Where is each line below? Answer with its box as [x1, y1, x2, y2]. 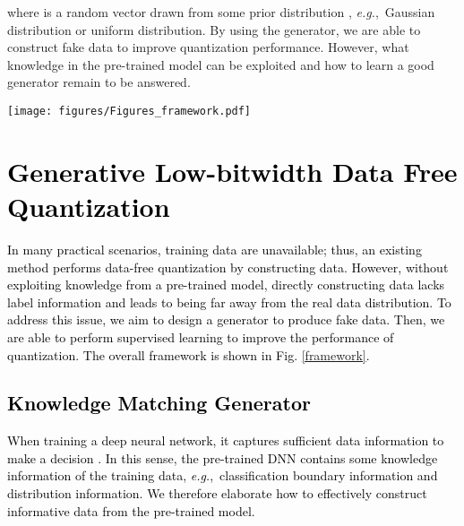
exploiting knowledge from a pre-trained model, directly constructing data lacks [7, 275, 445, 294]
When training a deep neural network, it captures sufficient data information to [7, 431, 444, 450]
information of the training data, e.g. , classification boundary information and [7, 466, 438, 485]
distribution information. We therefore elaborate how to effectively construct [7, 484, 427, 503]
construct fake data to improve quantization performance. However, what [7, 38, 409, 56]
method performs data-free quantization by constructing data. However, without [7, 257, 449, 276]
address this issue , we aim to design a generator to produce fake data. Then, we [7, 310, 445, 329]
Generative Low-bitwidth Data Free [7, 152, 458, 189]
